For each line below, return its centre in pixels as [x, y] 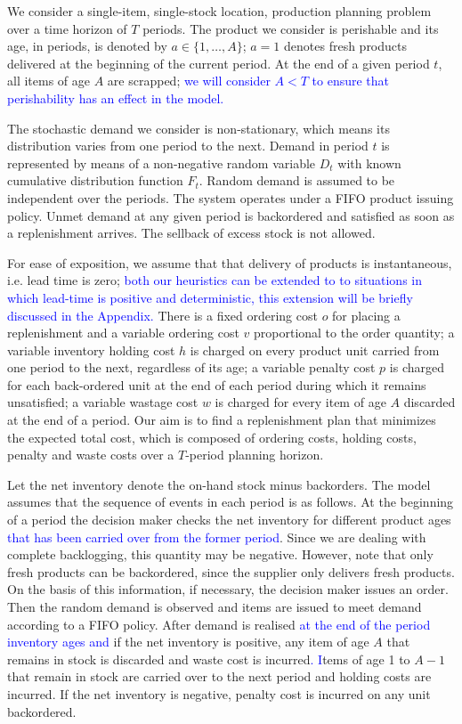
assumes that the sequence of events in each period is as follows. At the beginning [231, 502]
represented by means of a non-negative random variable [162, 163]
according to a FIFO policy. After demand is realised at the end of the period [219, 624]
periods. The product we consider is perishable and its [291, 28]
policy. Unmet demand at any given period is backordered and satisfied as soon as [231, 215]
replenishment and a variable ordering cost [123, 333]
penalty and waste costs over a [91, 455]
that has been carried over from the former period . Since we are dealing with [217, 537]
